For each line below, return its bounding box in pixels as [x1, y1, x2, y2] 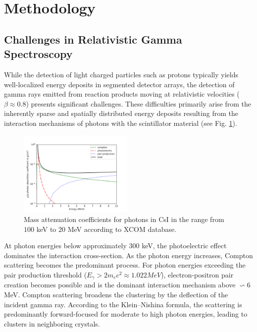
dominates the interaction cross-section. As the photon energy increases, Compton [4, 250, 253, 260]
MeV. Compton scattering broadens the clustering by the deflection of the [4, 289, 228, 299]
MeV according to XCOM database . [67, 223, 177, 234]
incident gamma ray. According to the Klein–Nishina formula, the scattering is [4, 299, 242, 309]
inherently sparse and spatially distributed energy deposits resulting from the [4, 108, 238, 118]
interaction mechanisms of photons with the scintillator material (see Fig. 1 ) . [4, 117, 237, 128]
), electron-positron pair [161, 269, 234, 279]
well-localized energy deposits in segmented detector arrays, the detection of [4, 79, 235, 89]
